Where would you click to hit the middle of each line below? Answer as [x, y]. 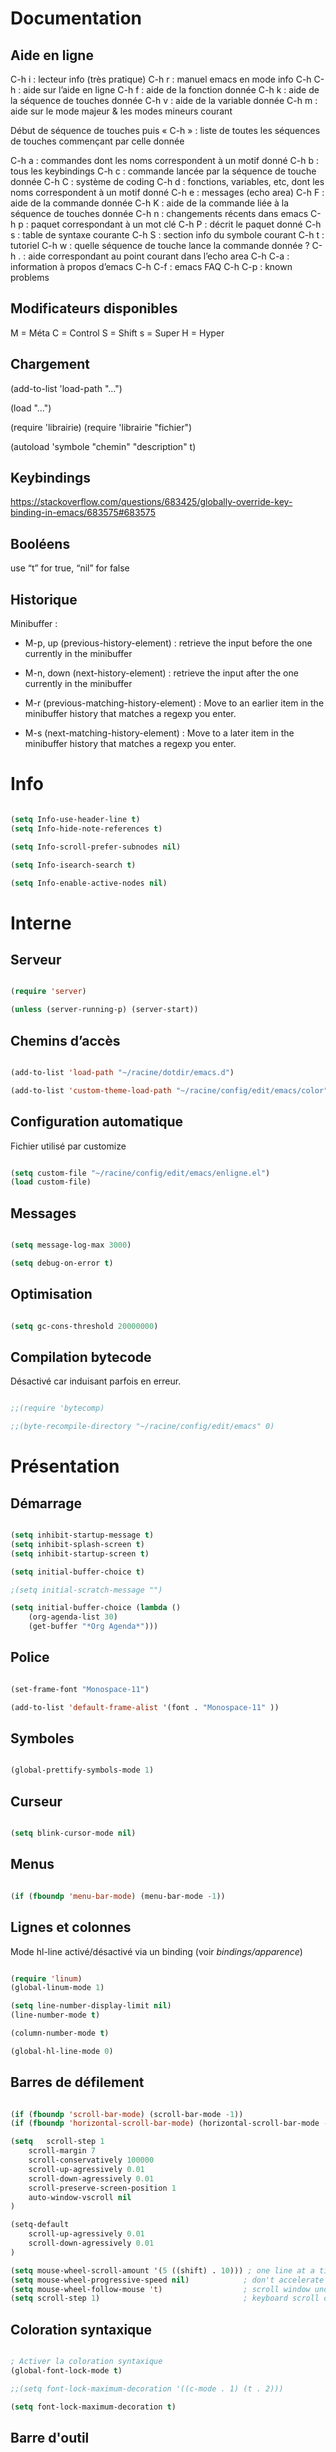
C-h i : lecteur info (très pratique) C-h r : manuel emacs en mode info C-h [161, 79]
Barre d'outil [50, 2438]
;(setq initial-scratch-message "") [86, 1590]
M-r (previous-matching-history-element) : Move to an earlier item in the [174, 703]
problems [30, 277]
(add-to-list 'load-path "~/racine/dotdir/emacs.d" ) [122, 1072]
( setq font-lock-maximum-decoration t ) [93, 2407]
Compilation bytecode [81, 1357]
